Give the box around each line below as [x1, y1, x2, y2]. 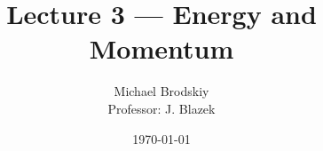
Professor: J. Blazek [107, 99, 216, 117]
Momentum [89, 30, 234, 67]
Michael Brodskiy [114, 82, 209, 100]
